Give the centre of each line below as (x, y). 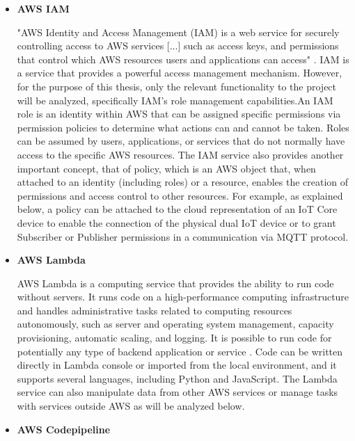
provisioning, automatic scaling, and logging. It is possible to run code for (174, 338)
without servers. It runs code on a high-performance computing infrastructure (183, 297)
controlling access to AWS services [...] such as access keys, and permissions (178, 46)
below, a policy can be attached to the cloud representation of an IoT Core (177, 209)
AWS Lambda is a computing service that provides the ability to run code (175, 283)
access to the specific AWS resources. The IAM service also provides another (180, 154)
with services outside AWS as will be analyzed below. (131, 406)
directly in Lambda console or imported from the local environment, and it (177, 365)
